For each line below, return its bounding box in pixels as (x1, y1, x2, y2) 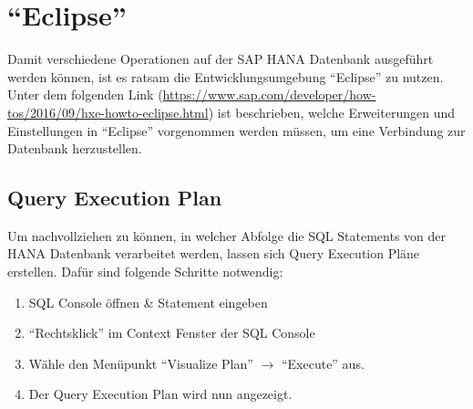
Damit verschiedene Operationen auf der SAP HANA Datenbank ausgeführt (7, 49, 434, 68)
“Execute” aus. (281, 353, 365, 372)
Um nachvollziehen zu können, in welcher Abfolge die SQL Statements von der (7, 225, 446, 245)
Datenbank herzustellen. (7, 139, 142, 158)
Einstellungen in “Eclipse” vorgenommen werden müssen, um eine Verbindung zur (7, 121, 466, 140)
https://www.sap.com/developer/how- (162, 85, 376, 104)
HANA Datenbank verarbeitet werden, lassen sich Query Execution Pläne (7, 244, 420, 263)
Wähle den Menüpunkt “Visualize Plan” (28, 353, 253, 372)
